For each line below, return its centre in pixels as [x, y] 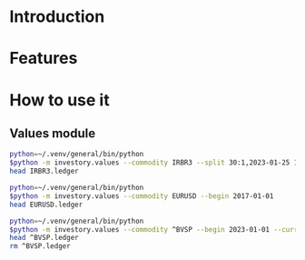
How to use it [60, 100]
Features [44, 59]
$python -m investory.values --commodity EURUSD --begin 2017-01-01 [142, 196]
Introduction [57, 17]
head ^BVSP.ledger [44, 238]
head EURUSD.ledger [46, 205]
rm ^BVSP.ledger [40, 246]
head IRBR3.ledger [44, 171]
